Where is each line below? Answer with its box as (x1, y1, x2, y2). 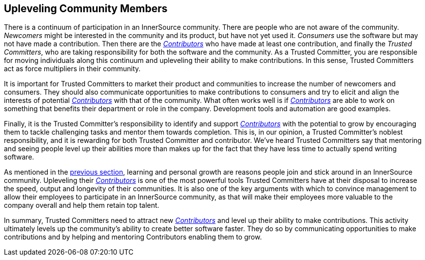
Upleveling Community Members (4, 2, 168, 15)
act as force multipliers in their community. (4, 64, 141, 73)
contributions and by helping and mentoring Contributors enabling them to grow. (4, 233, 262, 241)
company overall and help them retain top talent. (4, 201, 159, 210)
